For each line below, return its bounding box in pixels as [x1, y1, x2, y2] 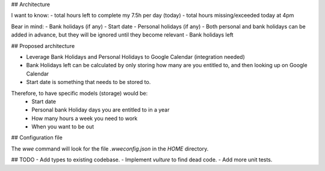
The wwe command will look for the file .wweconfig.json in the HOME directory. [11, 145, 209, 152]
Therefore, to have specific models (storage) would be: [11, 89, 148, 97]
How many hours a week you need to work [31, 115, 138, 122]
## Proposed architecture [11, 42, 75, 49]
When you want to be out [31, 123, 94, 130]
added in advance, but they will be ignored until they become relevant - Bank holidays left [11, 31, 234, 38]
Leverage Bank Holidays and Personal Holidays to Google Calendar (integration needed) [26, 53, 245, 60]
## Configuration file [11, 134, 63, 141]
